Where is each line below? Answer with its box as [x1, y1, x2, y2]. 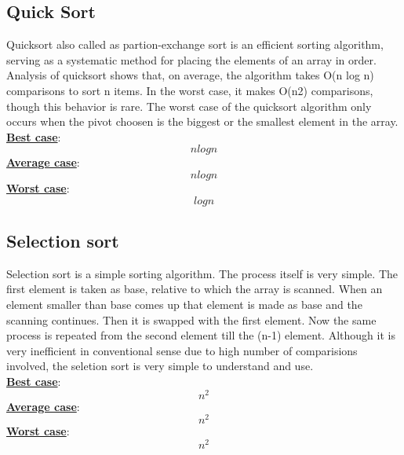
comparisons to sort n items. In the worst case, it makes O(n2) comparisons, [6, 82, 373, 98]
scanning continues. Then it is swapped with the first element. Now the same [6, 311, 377, 328]
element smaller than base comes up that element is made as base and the [6, 295, 362, 312]
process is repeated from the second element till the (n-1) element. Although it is [6, 327, 395, 343]
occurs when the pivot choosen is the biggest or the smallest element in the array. [6, 113, 399, 130]
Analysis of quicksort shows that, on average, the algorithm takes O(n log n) [6, 67, 374, 83]
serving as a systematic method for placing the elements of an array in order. [6, 51, 377, 68]
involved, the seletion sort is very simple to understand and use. [6, 358, 314, 374]
